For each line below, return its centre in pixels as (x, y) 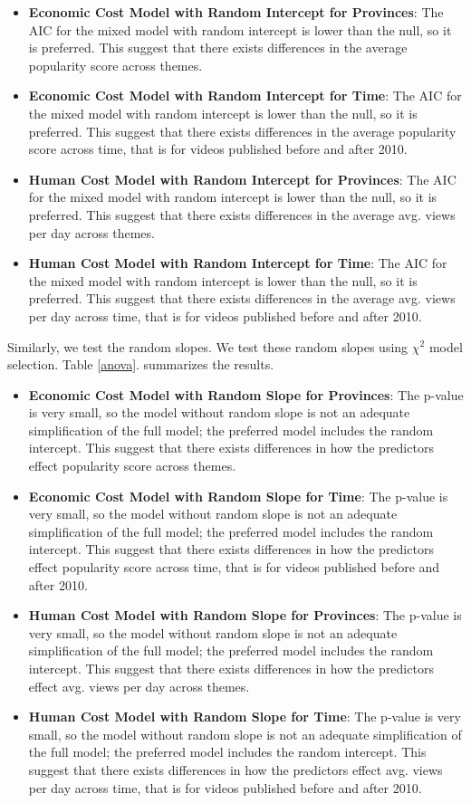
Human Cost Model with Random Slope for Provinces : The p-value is (245, 615)
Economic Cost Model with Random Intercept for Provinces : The (236, 12)
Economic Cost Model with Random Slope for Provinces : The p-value (246, 394)
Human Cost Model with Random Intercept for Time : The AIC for (238, 263)
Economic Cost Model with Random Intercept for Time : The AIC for (245, 96)
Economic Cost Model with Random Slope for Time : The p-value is (238, 496)
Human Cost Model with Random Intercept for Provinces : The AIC (242, 179)
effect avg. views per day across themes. (139, 686)
